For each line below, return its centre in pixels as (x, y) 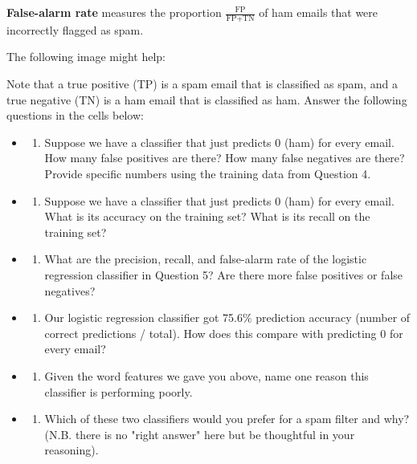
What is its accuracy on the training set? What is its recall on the (207, 216)
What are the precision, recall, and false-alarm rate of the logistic (206, 259)
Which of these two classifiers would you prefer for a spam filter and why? (227, 419)
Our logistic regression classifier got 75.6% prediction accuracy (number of (227, 317)
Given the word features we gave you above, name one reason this (206, 375)
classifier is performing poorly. (119, 391)
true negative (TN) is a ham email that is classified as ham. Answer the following (207, 99)
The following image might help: (86, 57)
